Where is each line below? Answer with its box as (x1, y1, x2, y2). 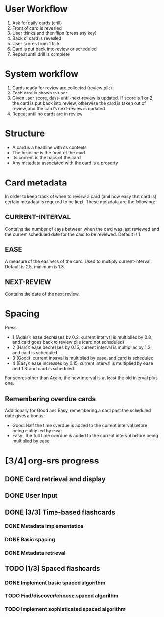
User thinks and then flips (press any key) (12, 30, 97, 36)
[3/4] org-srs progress (5, 455, 99, 466)
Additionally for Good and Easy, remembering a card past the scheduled (5, 407, 151, 413)
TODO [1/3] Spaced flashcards (5, 564, 100, 573)
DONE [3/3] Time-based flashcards (5, 508, 116, 517)
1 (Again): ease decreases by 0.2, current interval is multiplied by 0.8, (12, 334, 152, 340)
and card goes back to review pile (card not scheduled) (12, 339, 124, 345)
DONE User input (5, 491, 58, 500)
